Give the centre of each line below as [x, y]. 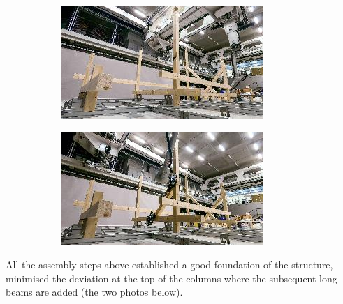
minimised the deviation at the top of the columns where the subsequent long [171, 278]
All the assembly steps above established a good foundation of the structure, [169, 265]
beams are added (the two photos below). [94, 292]
